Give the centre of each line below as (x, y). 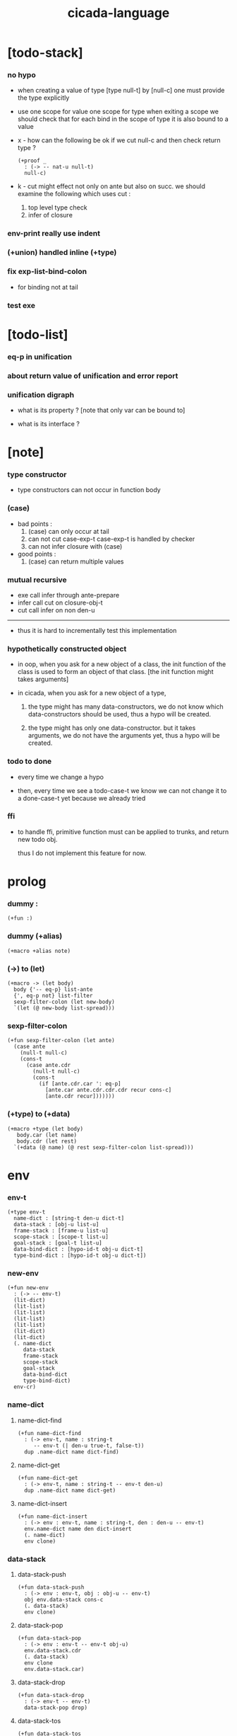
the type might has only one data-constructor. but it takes (112, 728)
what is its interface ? (48, 423)
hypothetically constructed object (67, 649)
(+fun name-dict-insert (53, 1517)
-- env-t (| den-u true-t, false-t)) (89, 1446)
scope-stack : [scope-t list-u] (61, 1237)
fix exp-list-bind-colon (47, 272)
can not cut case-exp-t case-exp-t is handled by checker (111, 539)
